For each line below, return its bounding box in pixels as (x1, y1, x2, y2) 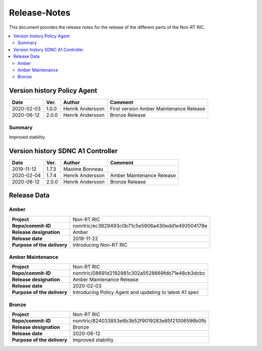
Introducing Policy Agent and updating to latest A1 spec (73, 289, 199, 296)
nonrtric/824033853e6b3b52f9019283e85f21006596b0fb (73, 318, 206, 324)
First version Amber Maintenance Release (110, 105, 206, 112)
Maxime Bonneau (63, 166, 104, 172)
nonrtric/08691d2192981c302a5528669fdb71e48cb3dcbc (73, 270, 206, 277)
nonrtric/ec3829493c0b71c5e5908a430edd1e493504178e (73, 222, 208, 229)
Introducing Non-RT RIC (73, 241, 128, 248)
